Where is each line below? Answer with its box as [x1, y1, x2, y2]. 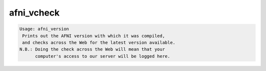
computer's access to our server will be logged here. [35, 53, 170, 59]
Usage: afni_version [19, 26, 69, 32]
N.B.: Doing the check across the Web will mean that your [19, 47, 165, 52]
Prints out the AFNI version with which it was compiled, [22, 33, 165, 38]
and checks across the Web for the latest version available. [22, 39, 176, 45]
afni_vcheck [9, 7, 60, 18]
